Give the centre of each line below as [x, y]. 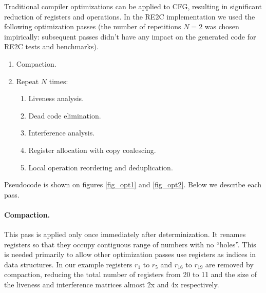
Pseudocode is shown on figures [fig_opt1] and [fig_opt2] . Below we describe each [133, 184]
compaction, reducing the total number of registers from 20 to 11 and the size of [130, 274]
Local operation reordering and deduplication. [101, 167]
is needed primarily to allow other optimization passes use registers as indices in [130, 254]
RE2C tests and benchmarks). [51, 46]
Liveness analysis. [56, 98]
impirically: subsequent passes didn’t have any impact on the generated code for [130, 36]
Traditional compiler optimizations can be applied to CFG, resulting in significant [133, 6]
